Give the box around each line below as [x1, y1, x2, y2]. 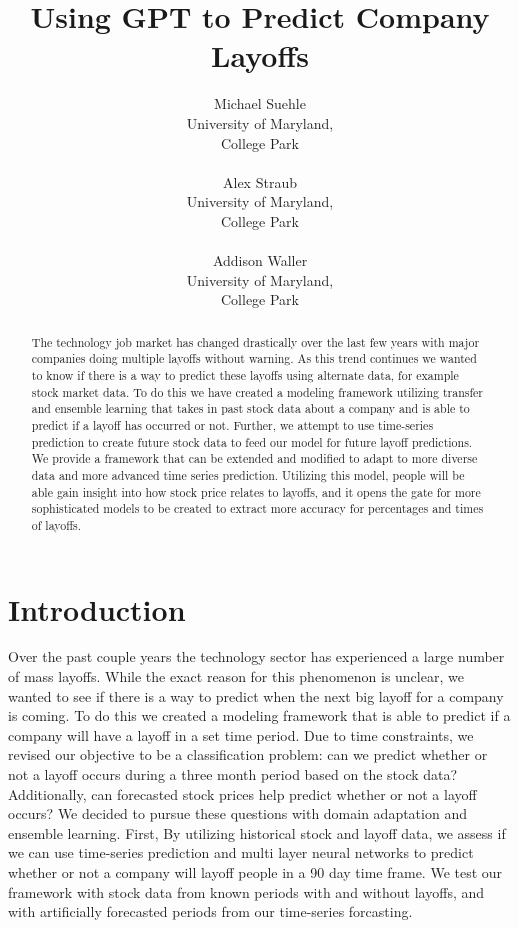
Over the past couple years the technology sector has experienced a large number [8, 646, 505, 667]
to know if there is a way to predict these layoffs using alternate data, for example [31, 366, 459, 383]
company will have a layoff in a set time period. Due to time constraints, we [8, 724, 474, 745]
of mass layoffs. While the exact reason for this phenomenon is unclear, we [8, 666, 464, 687]
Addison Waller [212, 250, 308, 271]
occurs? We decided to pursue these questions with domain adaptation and [8, 803, 467, 824]
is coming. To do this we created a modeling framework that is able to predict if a [8, 705, 511, 726]
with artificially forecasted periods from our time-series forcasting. [8, 901, 413, 922]
